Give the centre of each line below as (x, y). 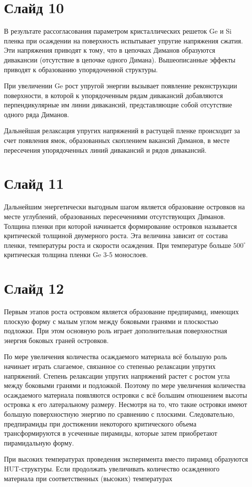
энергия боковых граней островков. (56, 340)
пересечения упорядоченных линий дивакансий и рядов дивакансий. (105, 150)
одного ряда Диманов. (37, 114)
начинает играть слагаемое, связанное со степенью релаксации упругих (110, 366)
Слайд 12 (34, 288)
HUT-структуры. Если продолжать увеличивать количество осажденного (112, 468)
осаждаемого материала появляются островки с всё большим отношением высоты (126, 395)
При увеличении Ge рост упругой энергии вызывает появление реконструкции (121, 86)
